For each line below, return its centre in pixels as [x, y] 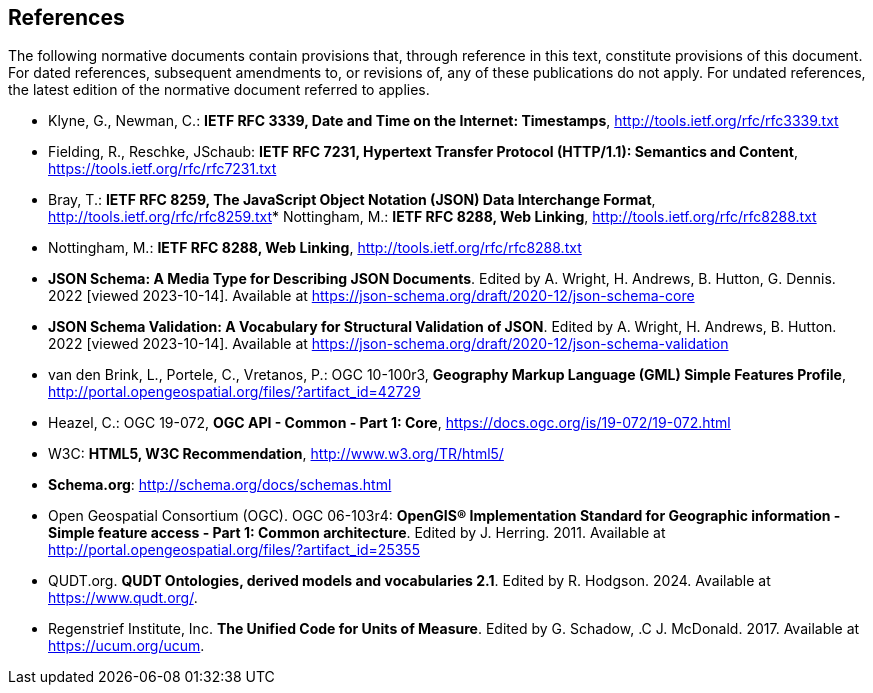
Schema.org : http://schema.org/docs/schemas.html [220, 485]
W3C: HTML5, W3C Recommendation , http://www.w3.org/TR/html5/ [276, 454]
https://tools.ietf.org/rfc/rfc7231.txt [162, 169]
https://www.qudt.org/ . [123, 598]
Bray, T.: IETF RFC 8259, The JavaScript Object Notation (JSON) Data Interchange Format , [352, 200]
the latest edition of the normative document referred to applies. [219, 90]
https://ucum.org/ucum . [126, 646]
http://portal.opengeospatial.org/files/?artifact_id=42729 [234, 392]
